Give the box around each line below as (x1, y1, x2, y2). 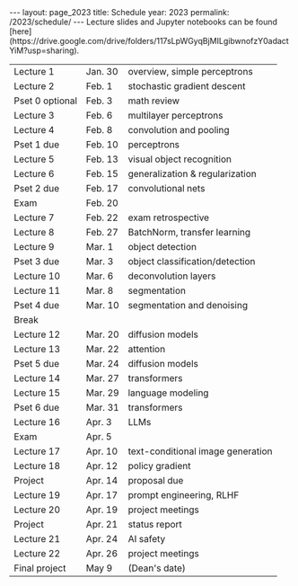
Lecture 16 (13, 416, 61, 428)
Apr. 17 (85, 489, 118, 501)
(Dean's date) (127, 562, 187, 574)
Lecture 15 (13, 386, 61, 399)
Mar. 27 (85, 372, 119, 384)
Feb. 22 (85, 211, 118, 224)
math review (127, 94, 180, 107)
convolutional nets (127, 182, 206, 194)
